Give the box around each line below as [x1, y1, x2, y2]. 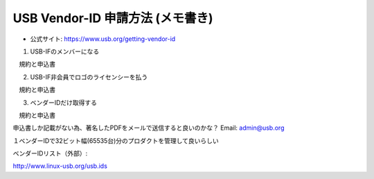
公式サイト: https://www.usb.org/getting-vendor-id [30, 35, 176, 43]
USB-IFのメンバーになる [30, 47, 100, 56]
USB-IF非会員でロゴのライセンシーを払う [30, 73, 148, 81]
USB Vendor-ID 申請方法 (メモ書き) [12, 10, 214, 26]
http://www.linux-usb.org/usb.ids [12, 162, 107, 170]
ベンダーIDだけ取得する [30, 98, 97, 107]
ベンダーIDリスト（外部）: [12, 149, 88, 157]
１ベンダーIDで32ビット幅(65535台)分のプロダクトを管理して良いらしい [12, 136, 220, 145]
